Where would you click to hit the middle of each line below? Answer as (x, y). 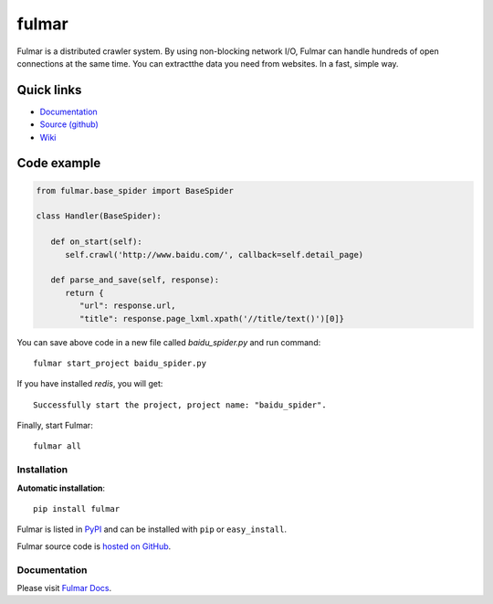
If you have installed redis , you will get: (90, 384)
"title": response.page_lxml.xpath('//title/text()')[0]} (212, 318)
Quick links (49, 90)
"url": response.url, (128, 306)
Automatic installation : (61, 488)
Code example (59, 163)
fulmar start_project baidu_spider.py (120, 363)
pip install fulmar (77, 509)
